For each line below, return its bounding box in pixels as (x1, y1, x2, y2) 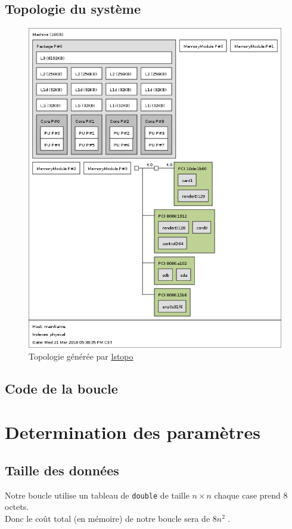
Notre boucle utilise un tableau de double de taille (5, 488, 190, 501)
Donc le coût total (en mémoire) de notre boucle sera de (5, 512, 210, 524)
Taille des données (5, 460, 119, 479)
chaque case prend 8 (214, 488, 288, 501)
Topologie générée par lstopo (29, 349, 133, 362)
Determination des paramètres (5, 420, 260, 444)
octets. (5, 500, 29, 513)
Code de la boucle (5, 379, 118, 397)
